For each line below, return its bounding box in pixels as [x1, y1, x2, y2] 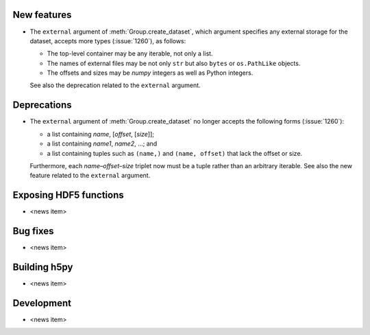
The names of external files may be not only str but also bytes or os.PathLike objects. [47, 59, 301, 67]
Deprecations [12, 100, 72, 111]
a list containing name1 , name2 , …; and [47, 139, 158, 148]
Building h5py [12, 261, 73, 273]
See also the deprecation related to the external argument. [29, 81, 201, 89]
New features [12, 9, 72, 21]
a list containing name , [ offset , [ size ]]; [47, 130, 154, 138]
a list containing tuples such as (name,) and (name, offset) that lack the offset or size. [47, 149, 303, 157]
